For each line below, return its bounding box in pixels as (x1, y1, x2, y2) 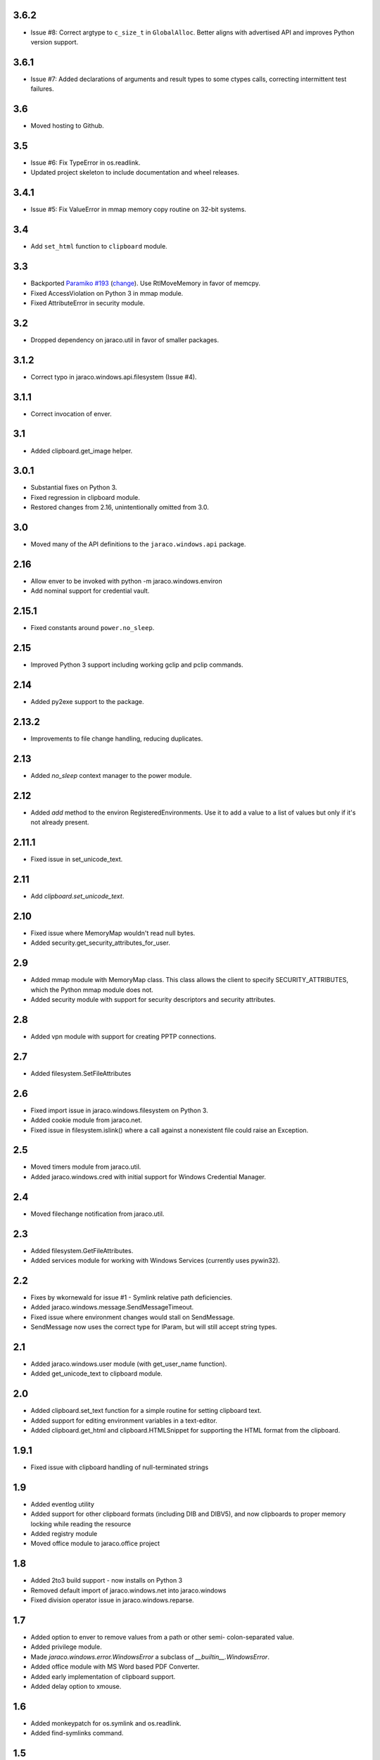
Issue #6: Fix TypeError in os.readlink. (30, 158, 141, 167)
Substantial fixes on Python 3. (30, 483, 118, 492)
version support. (30, 37, 79, 46)
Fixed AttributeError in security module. (30, 298, 145, 307)
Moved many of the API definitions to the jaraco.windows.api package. (30, 540, 246, 548)
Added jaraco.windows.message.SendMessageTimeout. (30, 1303, 194, 1312)
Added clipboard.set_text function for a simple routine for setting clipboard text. (30, 1407, 262, 1415)
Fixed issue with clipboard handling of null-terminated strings (30, 1463, 209, 1471)
